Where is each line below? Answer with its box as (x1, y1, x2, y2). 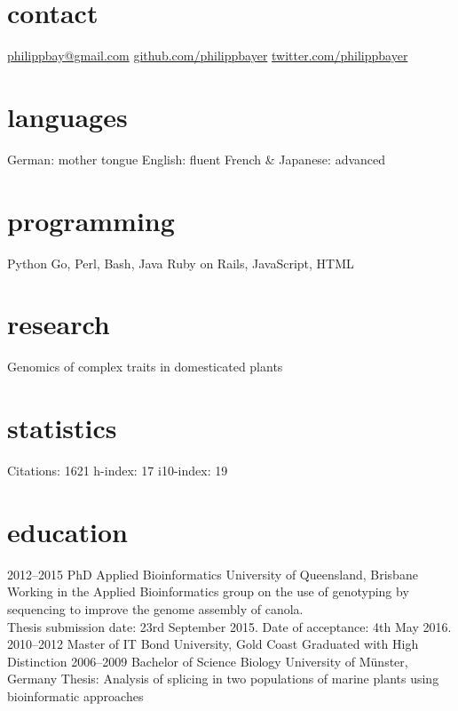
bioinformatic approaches (7, 686, 144, 705)
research (7, 306, 110, 342)
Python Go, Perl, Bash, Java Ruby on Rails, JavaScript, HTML (7, 253, 354, 272)
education (7, 513, 128, 549)
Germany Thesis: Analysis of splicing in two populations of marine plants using (7, 669, 439, 688)
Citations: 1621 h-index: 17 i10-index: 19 (7, 461, 228, 479)
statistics (7, 410, 117, 446)
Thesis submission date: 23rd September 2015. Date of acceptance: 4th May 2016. (7, 617, 452, 635)
